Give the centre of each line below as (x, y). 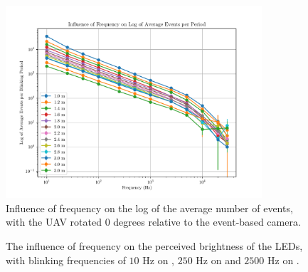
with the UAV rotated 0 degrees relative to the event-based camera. (153, 222)
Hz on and (218, 260)
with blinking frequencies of (66, 260)
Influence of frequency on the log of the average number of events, (149, 208)
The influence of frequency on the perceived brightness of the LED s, (154, 246)
